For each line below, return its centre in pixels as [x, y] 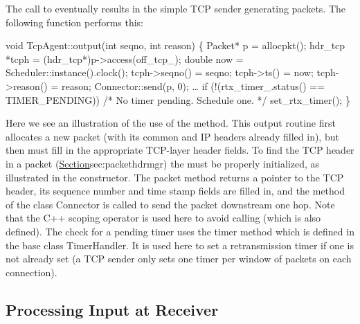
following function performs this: [74, 22]
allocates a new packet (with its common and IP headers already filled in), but [172, 136]
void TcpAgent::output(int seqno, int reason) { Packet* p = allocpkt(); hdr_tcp [175, 45]
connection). [31, 272]
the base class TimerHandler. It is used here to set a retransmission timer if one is [180, 245]
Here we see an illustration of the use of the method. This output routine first [171, 123]
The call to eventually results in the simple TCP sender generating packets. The [176, 8]
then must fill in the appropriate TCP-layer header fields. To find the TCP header [180, 150]
